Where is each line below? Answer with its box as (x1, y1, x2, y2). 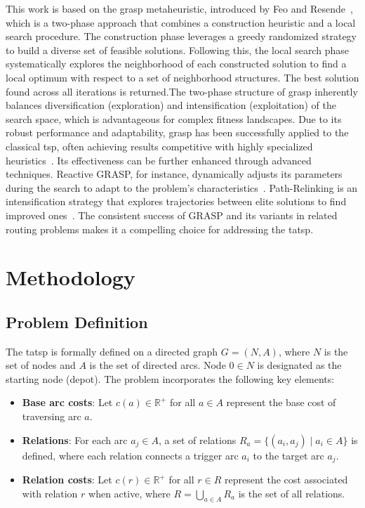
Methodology (6, 263, 135, 292)
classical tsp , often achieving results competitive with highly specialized (6, 138, 313, 153)
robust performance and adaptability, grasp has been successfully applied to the (6, 125, 349, 140)
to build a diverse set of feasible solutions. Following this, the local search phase (6, 42, 349, 57)
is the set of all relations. (238, 486, 345, 500)
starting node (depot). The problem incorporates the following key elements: (6, 371, 335, 386)
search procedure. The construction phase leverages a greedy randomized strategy (6, 29, 357, 44)
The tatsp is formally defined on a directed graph (6, 344, 218, 358)
